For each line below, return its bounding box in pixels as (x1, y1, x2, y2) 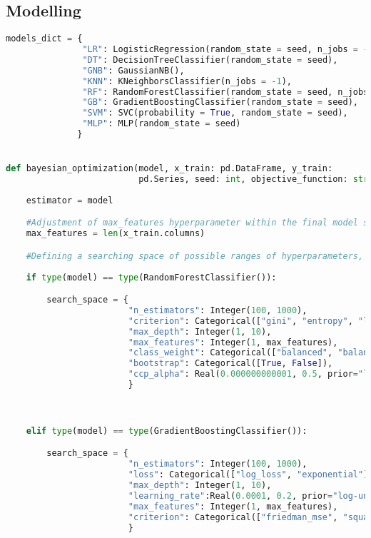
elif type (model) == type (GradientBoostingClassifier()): (26, 425, 308, 436)
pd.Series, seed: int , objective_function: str (138, 174, 369, 185)
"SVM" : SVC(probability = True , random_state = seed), (82, 108, 348, 118)
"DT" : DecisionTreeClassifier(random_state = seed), (82, 54, 338, 65)
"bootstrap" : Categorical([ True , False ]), (128, 358, 333, 369)
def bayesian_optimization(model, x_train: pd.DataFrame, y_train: (6, 163, 333, 174)
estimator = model (26, 195, 113, 205)
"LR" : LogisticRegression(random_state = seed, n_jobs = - (82, 44, 369, 55)
